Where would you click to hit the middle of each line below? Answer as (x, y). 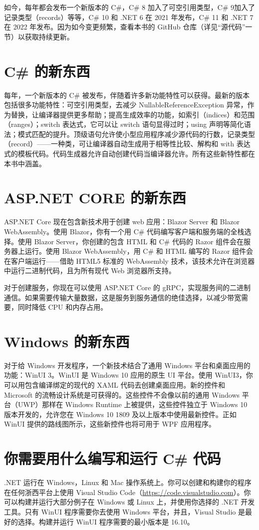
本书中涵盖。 (25, 163)
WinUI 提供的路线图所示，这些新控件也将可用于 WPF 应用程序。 (110, 424)
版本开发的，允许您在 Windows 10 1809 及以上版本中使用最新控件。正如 (120, 414)
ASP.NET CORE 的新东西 (95, 198)
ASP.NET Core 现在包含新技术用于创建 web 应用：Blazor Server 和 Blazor (122, 222)
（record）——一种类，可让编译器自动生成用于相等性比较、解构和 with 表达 (127, 144)
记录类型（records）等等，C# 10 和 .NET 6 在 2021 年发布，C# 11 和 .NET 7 (129, 17)
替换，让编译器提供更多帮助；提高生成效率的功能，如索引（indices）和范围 (133, 114)
